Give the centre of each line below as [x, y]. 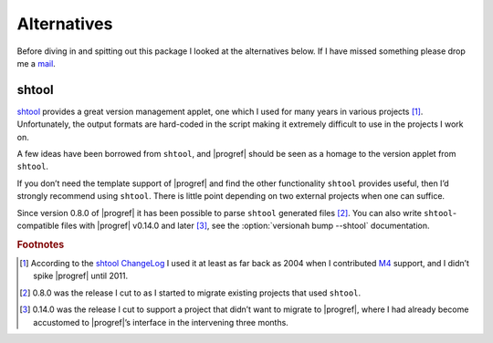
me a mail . [37, 63]
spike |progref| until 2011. [80, 276]
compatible [38, 225]
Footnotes [41, 244]
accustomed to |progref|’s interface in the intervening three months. [161, 322]
